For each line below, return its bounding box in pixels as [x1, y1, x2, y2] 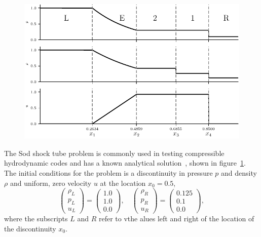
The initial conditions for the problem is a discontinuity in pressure [4, 168, 213, 178]
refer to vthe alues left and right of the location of [98, 213, 254, 224]
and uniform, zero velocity [10, 177, 92, 188]
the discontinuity [4, 223, 56, 233]
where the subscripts [4, 213, 68, 224]
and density [221, 168, 257, 178]
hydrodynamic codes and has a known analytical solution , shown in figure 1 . [4, 157, 246, 168]
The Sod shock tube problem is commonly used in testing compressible [4, 147, 225, 158]
